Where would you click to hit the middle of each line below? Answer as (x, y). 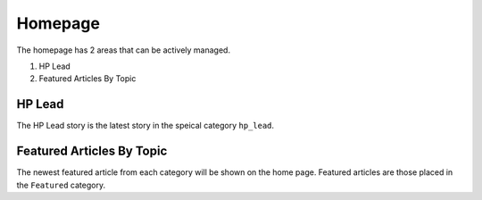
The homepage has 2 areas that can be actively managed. (124, 50)
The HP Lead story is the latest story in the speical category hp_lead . (145, 126)
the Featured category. (61, 185)
